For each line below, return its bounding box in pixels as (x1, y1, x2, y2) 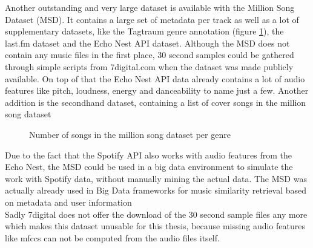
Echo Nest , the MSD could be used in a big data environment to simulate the (5, 160, 293, 173)
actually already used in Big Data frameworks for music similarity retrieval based (5, 184, 307, 197)
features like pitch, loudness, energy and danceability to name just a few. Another (5, 84, 309, 97)
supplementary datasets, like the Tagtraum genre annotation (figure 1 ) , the (5, 25, 284, 38)
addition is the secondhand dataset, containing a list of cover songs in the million (5, 96, 306, 108)
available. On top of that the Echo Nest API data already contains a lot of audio (5, 72, 305, 85)
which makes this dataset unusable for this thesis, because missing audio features (5, 220, 305, 232)
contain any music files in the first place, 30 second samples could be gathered (5, 48, 294, 61)
